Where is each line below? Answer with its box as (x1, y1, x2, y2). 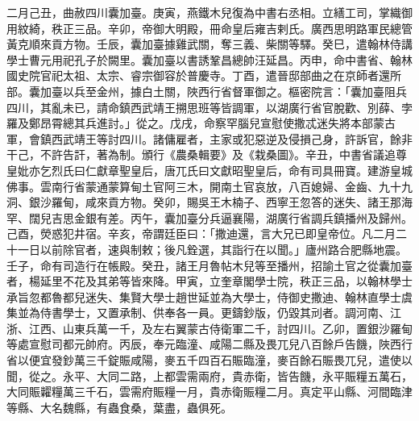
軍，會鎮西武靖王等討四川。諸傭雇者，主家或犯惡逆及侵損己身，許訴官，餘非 (6, 130, 413, 147)
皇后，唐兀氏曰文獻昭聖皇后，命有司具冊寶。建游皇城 (130, 161, 413, 178)
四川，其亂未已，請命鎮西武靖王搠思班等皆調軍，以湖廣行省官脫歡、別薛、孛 (6, 98, 413, 115)
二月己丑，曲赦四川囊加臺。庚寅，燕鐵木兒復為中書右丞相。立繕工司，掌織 (6, 4, 401, 20)
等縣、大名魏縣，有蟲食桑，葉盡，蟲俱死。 (6, 398, 232, 415)
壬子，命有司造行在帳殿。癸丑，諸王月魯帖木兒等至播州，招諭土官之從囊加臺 (6, 256, 413, 273)
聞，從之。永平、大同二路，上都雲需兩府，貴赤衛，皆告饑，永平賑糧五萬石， (6, 367, 413, 384)
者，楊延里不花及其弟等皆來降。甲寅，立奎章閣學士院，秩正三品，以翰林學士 (6, 273, 413, 290)
